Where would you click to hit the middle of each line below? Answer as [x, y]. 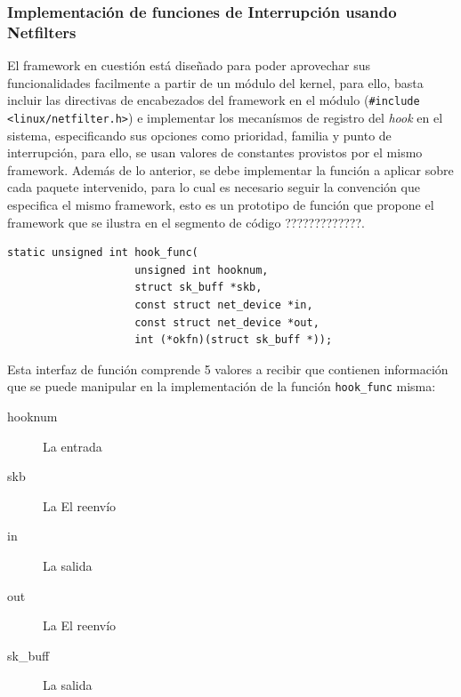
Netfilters [42, 32]
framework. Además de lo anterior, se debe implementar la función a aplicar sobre [230, 169]
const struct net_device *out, [227, 322]
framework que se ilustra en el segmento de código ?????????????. [186, 222]
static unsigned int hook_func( [103, 253]
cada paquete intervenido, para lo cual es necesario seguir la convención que [214, 187]
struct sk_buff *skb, [198, 288]
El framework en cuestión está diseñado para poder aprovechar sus [189, 65]
